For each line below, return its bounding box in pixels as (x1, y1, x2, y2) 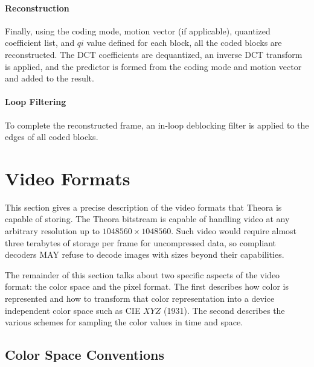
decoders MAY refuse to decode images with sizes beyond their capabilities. (5, 248, 284, 261)
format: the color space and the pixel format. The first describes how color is (5, 280, 289, 293)
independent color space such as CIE (5, 304, 141, 316)
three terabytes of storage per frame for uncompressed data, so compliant (5, 236, 277, 249)
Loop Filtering (5, 95, 66, 108)
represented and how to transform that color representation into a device (5, 292, 275, 305)
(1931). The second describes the (164, 304, 285, 316)
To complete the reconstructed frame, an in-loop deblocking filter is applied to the (5, 118, 309, 131)
